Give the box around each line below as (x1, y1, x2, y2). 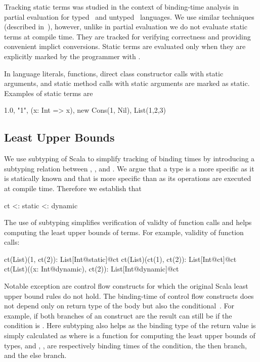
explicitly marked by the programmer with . (4, 51, 141, 61)
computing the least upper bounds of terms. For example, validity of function (4, 227, 244, 237)
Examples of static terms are (4, 87, 93, 98)
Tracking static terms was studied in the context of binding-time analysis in (4, 2, 239, 12)
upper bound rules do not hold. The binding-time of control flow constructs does (4, 290, 254, 301)
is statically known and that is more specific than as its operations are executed (4, 173, 251, 184)
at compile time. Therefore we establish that (4, 183, 142, 193)
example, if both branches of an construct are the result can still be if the (4, 310, 232, 321)
